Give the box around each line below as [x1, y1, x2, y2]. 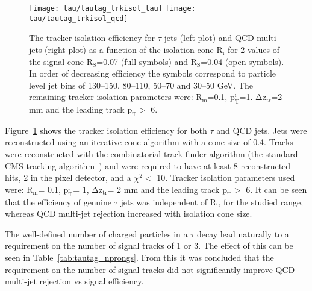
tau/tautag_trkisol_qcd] [29, 14, 128, 23]
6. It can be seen [246, 183, 307, 195]
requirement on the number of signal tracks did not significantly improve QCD [5, 263, 295, 275]
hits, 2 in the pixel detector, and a [5, 171, 131, 184]
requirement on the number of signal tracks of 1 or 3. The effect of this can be [5, 239, 293, 252]
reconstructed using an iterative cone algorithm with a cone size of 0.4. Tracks [5, 136, 293, 148]
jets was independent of [120, 195, 208, 208]
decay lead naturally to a [196, 227, 289, 240]
